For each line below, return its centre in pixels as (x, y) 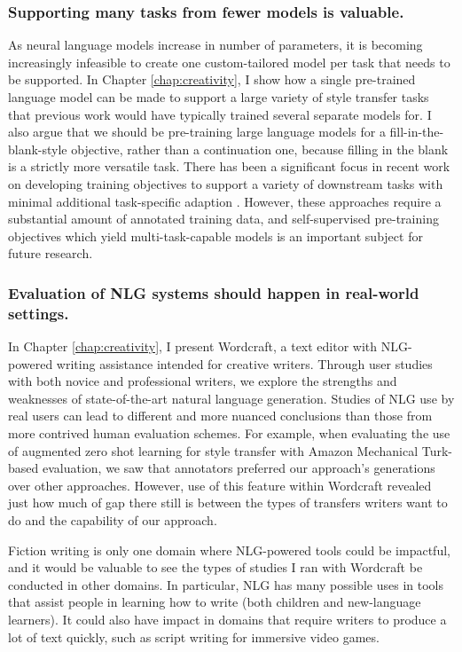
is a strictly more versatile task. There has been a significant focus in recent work (229, 166)
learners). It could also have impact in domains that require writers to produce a (227, 619)
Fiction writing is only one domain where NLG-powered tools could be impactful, (229, 550)
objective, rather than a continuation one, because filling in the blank (260, 149)
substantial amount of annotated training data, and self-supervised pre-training (223, 219)
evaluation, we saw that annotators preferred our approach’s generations (239, 468)
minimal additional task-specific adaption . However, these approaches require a (225, 201)
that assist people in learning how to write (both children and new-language (215, 602)
